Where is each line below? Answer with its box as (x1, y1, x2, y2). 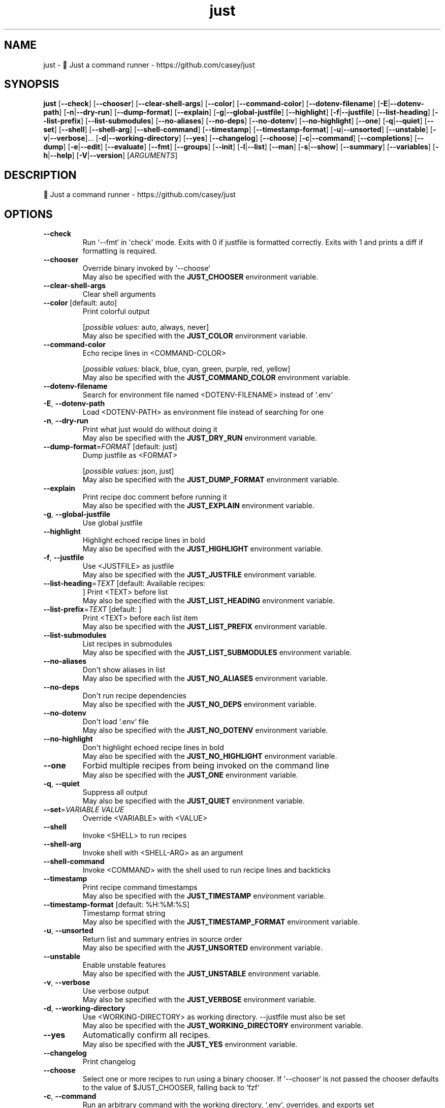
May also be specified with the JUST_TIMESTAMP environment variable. (82, 891, 326, 901)
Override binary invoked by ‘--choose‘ (82, 264, 210, 273)
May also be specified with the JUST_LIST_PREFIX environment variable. (82, 622, 327, 631)
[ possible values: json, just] (82, 467, 174, 476)
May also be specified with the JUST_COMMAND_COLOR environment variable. (82, 373, 351, 382)
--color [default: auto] (43, 298, 117, 307)
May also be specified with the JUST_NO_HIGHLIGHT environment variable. (82, 752, 337, 761)
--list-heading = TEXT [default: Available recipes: (43, 579, 206, 588)
